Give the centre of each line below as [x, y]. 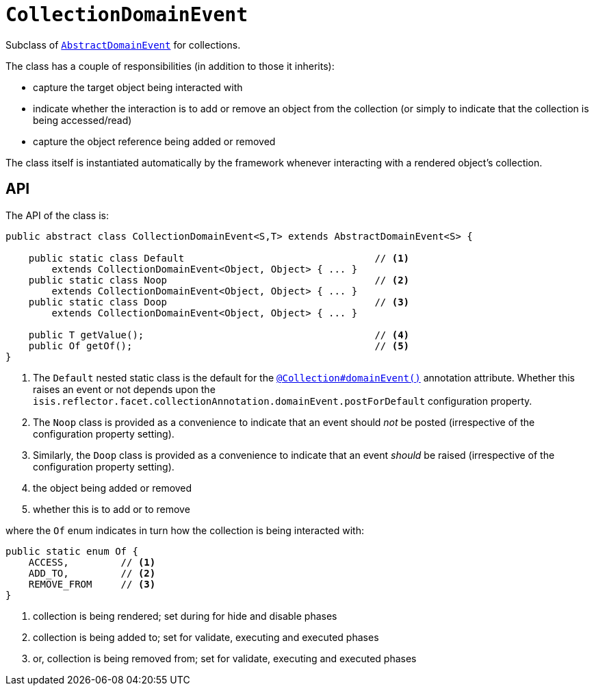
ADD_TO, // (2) [92, 573]
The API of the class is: [57, 215]
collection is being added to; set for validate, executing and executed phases [206, 637]
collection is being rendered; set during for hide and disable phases [185, 616]
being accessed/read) [82, 120]
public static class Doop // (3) [219, 302]
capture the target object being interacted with [138, 87]
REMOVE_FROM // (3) [92, 584]
